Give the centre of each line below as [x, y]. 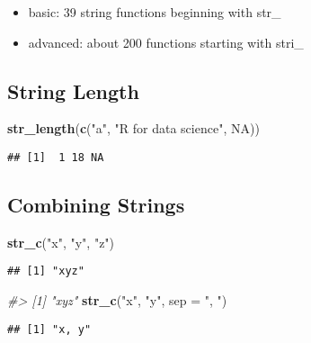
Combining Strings [96, 205]
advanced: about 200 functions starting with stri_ [166, 42]
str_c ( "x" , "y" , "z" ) [61, 242]
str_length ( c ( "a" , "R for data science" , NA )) [133, 128]
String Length [73, 90]
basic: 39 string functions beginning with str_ [155, 12]
